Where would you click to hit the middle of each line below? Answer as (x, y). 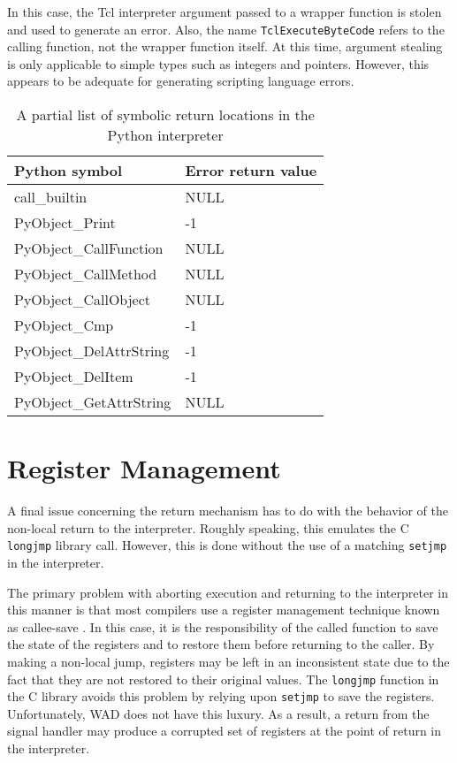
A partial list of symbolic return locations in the (165, 115)
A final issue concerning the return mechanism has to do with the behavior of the (228, 511)
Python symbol (69, 171)
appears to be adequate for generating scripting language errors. (181, 81)
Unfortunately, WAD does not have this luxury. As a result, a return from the (218, 713)
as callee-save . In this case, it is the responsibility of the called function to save (223, 626)
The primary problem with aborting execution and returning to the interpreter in (228, 592)
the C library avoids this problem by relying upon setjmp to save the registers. (221, 696)
